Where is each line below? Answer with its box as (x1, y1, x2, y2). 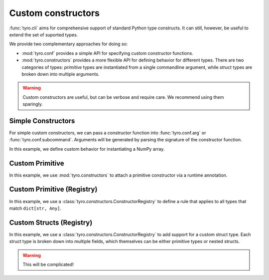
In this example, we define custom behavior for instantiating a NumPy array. (9, 146, 165, 152)
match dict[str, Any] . (9, 205, 62, 211)
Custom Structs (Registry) (9, 218, 93, 227)
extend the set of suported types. (9, 31, 78, 37)
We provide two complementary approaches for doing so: (9, 41, 128, 47)
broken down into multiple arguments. (21, 71, 100, 77)
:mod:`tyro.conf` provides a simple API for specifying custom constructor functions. (21, 50, 194, 56)
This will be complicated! (22, 262, 74, 268)
